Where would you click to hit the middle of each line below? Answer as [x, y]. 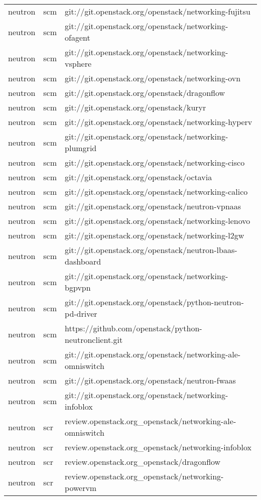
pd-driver [81, 314]
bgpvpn [78, 287]
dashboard [83, 261]
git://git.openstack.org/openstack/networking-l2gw [155, 235]
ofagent [78, 37]
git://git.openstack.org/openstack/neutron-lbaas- [151, 250]
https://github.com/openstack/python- [134, 328]
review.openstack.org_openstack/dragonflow [143, 462]
